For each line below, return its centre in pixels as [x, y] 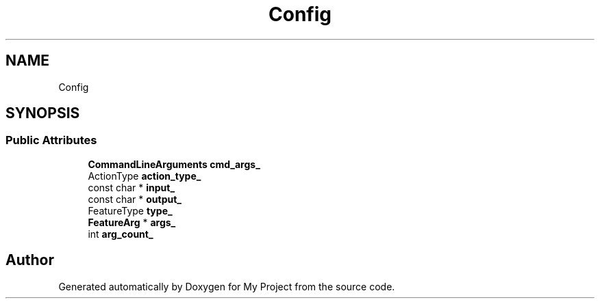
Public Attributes [51, 140]
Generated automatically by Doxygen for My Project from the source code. [227, 286]
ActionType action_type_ [145, 176]
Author [30, 260]
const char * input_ [132, 187]
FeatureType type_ [130, 210]
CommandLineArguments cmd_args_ [174, 164]
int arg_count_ [121, 234]
